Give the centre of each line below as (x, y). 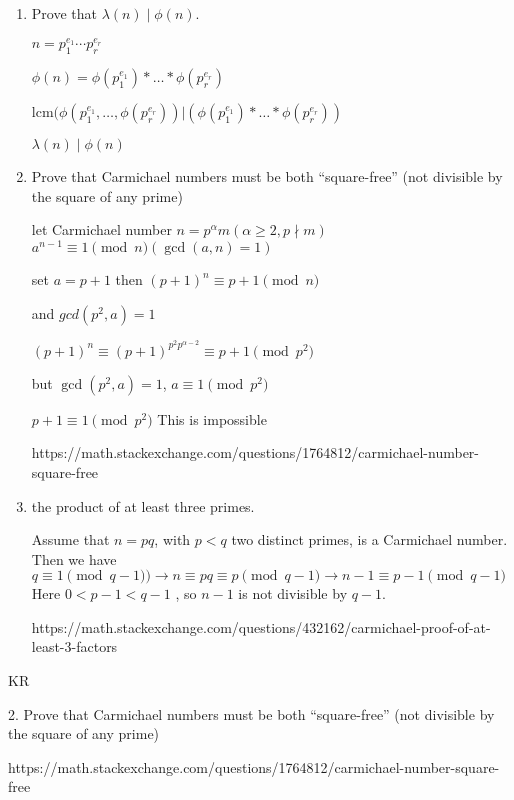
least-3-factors (74, 646)
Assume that (70, 539)
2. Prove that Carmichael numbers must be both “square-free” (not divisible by (251, 713)
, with (172, 539)
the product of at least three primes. (143, 505)
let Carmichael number (101, 229)
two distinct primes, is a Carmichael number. (369, 539)
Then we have (74, 558)
